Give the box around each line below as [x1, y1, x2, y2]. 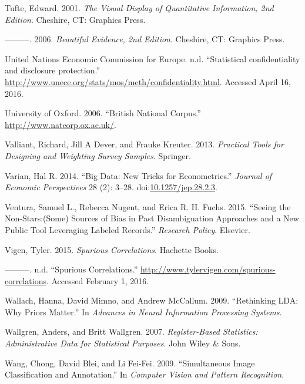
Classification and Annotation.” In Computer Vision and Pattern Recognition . [5, 368, 284, 380]
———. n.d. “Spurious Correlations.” [5, 263, 138, 275]
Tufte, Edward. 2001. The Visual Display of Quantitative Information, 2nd [5, 2, 274, 14]
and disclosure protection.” [5, 64, 100, 76]
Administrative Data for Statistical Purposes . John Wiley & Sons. [5, 337, 241, 349]
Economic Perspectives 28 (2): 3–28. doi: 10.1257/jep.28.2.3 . [5, 181, 217, 193]
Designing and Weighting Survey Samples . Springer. [5, 149, 191, 161]
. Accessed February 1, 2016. [46, 274, 149, 287]
